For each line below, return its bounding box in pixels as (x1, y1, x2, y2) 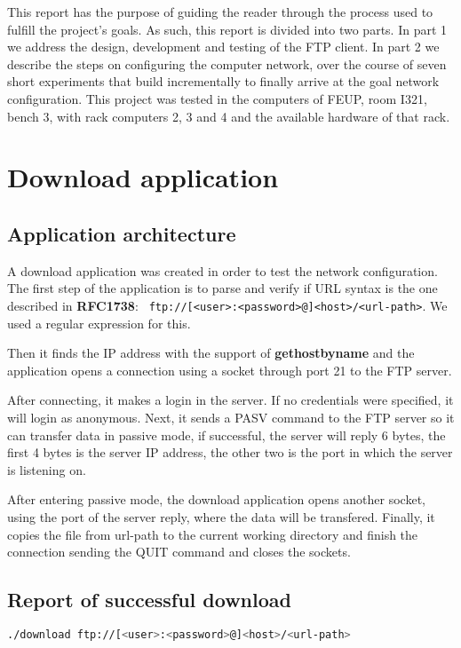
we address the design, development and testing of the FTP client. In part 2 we (7, 37, 440, 56)
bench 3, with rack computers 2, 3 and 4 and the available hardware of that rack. (7, 107, 450, 125)
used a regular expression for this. (7, 313, 191, 332)
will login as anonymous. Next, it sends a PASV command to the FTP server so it (7, 407, 455, 426)
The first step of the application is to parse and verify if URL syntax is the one (7, 279, 438, 297)
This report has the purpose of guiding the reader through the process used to (7, 3, 433, 20)
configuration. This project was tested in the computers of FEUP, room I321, (7, 89, 427, 107)
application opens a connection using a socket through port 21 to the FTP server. (7, 360, 452, 379)
